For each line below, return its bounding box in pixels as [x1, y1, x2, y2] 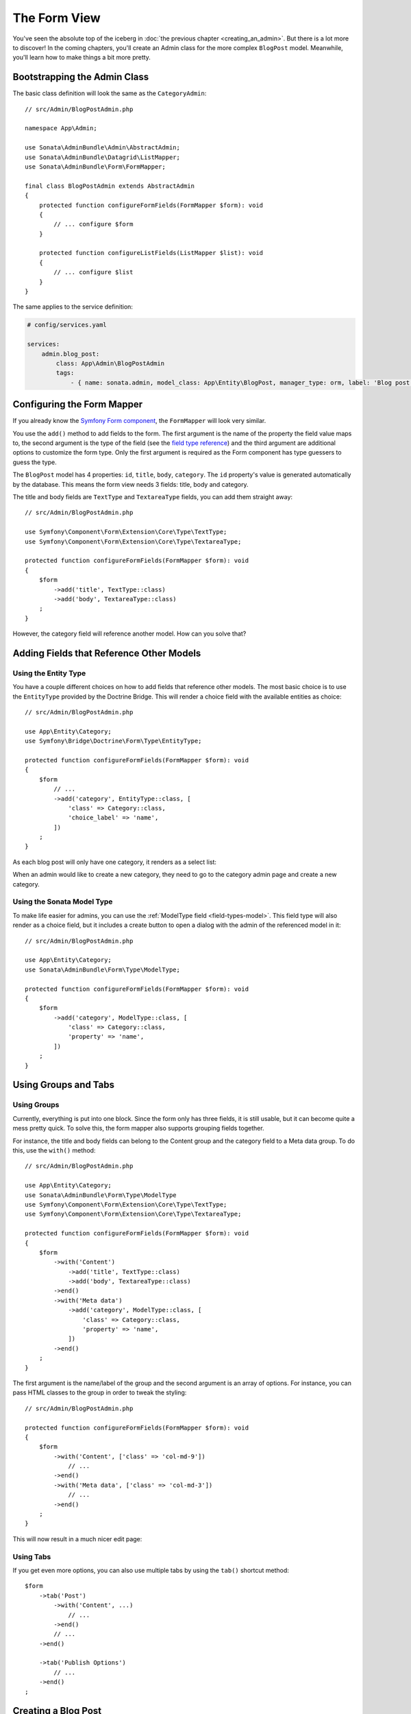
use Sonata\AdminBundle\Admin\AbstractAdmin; [25, 144, 181, 152]
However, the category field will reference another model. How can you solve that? [12, 629, 247, 638]
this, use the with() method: [12, 1146, 96, 1155]
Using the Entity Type [12, 668, 86, 678]
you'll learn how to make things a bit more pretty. [12, 53, 151, 62]
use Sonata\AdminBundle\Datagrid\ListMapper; [25, 153, 181, 161]
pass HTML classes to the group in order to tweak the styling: [12, 1388, 187, 1397]
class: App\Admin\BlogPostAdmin [55, 359, 164, 367]
